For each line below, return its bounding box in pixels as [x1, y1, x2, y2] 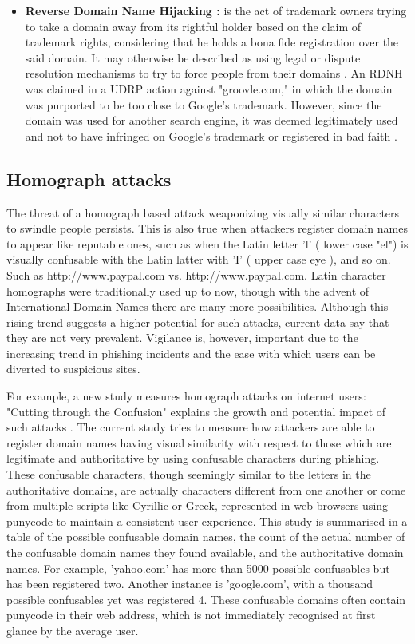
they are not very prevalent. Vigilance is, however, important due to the [6, 329, 358, 346]
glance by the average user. [6, 622, 139, 638]
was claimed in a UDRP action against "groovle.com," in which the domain [25, 80, 393, 97]
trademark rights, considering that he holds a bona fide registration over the [25, 34, 399, 50]
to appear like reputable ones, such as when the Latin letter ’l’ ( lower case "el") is [6, 235, 409, 252]
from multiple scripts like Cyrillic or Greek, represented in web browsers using [6, 497, 389, 514]
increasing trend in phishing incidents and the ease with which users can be [6, 344, 376, 361]
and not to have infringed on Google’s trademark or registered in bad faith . [25, 127, 397, 144]
